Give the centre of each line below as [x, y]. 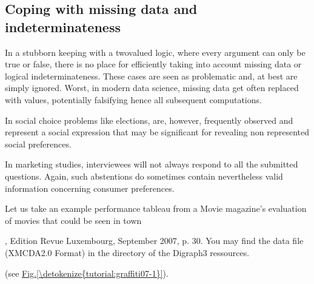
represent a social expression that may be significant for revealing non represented [157, 132]
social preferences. [38, 144]
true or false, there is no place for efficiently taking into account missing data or [153, 64]
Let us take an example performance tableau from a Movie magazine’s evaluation [156, 208]
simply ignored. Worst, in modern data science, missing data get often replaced [152, 88]
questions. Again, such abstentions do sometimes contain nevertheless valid [144, 176]
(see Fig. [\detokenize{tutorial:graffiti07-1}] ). [87, 273]
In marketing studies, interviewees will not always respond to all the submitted [152, 164]
